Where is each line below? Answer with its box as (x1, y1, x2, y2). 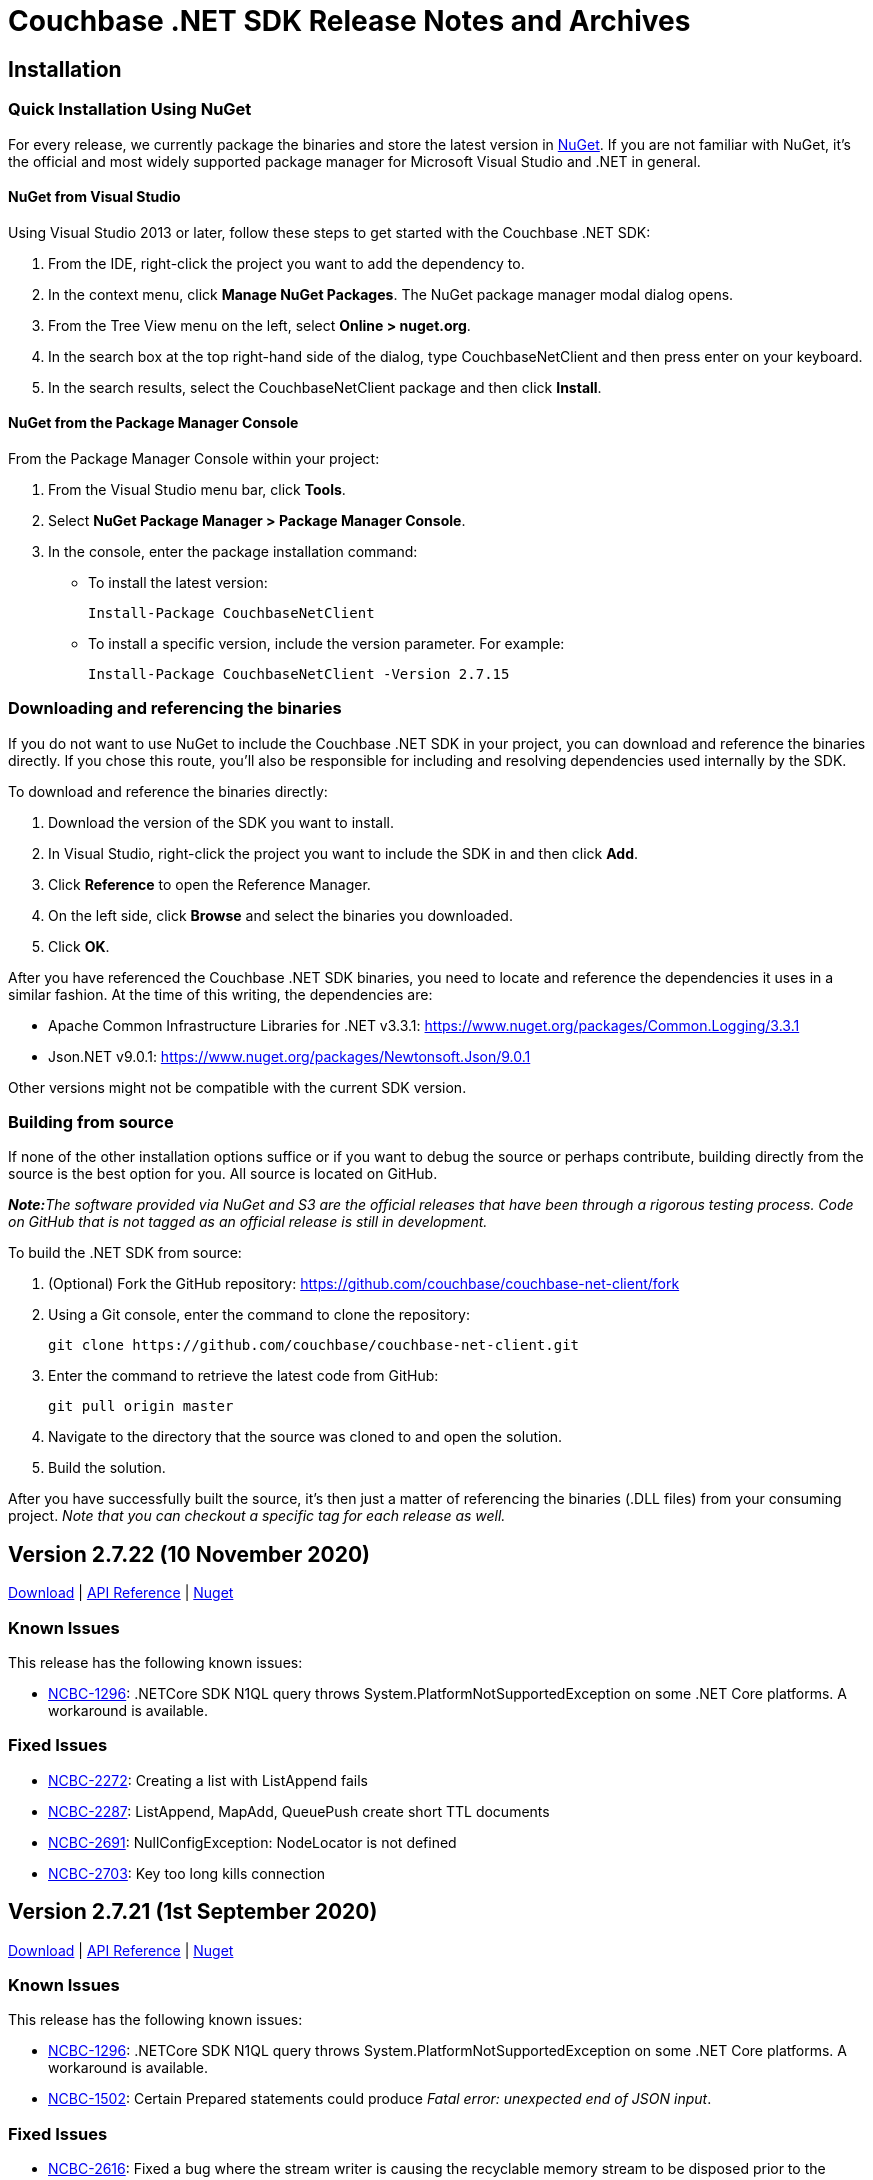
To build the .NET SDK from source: (8, 1244, 242, 1262)
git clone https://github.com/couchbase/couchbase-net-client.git (48, 1337, 580, 1354)
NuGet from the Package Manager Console (8, 414, 299, 432)
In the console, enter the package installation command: (48, 542, 418, 560)
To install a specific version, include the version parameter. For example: (88, 634, 565, 652)
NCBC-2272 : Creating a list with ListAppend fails (48, 1771, 368, 1789)
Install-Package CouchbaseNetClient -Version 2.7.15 (88, 665, 510, 682)
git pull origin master (48, 1398, 234, 1415)
